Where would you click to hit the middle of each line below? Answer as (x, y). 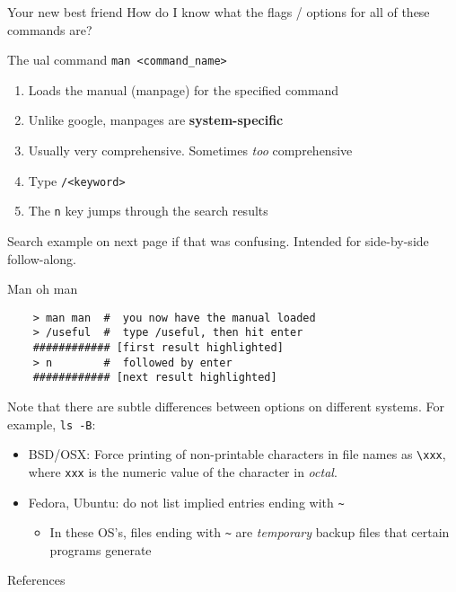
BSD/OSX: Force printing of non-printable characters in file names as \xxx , (237, 454)
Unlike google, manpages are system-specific (156, 120)
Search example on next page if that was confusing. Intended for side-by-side (218, 240)
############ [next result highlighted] (155, 378)
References (36, 580)
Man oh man (43, 289)
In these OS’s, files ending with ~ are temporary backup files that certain (250, 532)
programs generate (101, 549)
